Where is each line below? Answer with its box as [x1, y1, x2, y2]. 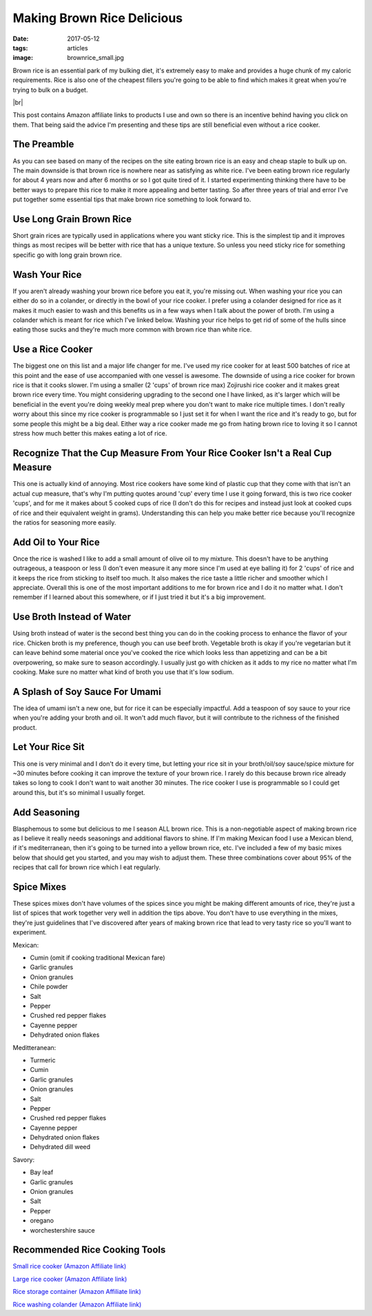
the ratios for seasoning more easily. [12, 518, 116, 527]
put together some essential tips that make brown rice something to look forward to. [12, 195, 251, 203]
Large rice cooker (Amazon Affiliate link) [12, 1275, 127, 1283]
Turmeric [30, 1055, 56, 1064]
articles [67, 43, 89, 52]
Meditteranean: [12, 1043, 56, 1051]
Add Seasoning [12, 807, 81, 818]
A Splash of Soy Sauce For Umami [12, 686, 161, 698]
